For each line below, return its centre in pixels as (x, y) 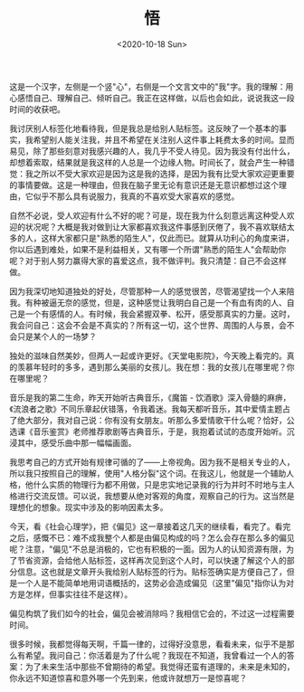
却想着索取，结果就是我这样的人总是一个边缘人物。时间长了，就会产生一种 (148, 162)
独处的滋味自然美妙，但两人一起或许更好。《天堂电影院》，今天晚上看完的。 (148, 355)
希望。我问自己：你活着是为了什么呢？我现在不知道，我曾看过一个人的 (156, 655)
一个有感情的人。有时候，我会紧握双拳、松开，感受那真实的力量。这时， (160, 314)
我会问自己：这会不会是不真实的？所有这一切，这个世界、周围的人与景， (144, 325)
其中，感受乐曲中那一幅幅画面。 (76, 442)
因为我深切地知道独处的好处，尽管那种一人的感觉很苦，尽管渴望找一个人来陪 (152, 291)
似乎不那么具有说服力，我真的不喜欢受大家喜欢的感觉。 (136, 196)
